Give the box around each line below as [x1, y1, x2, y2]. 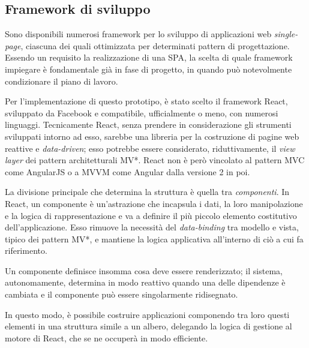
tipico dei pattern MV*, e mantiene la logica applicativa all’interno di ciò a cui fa [5, 232, 304, 245]
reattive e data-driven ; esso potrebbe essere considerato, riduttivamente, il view [5, 142, 295, 154]
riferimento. [5, 244, 47, 257]
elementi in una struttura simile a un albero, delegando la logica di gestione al [5, 320, 292, 332]
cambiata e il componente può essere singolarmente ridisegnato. [5, 288, 238, 301]
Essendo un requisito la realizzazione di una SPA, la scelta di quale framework [5, 51, 293, 64]
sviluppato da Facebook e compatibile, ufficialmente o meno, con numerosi [5, 106, 278, 119]
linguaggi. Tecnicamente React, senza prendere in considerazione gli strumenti [5, 118, 292, 131]
